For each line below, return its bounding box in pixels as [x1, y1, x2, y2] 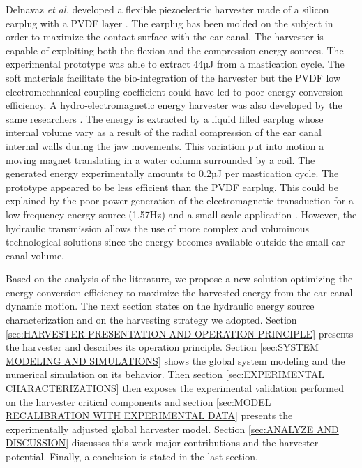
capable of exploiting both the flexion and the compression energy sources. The [6, 43, 344, 57]
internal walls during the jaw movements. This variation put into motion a [6, 138, 324, 153]
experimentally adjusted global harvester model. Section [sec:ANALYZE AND [6, 421, 339, 436]
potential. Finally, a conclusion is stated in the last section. [6, 449, 258, 463]
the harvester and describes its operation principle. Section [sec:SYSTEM [6, 340, 319, 354]
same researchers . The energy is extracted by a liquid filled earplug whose [6, 111, 324, 126]
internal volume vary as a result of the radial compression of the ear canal [6, 125, 322, 139]
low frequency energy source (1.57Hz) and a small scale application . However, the [6, 206, 357, 221]
